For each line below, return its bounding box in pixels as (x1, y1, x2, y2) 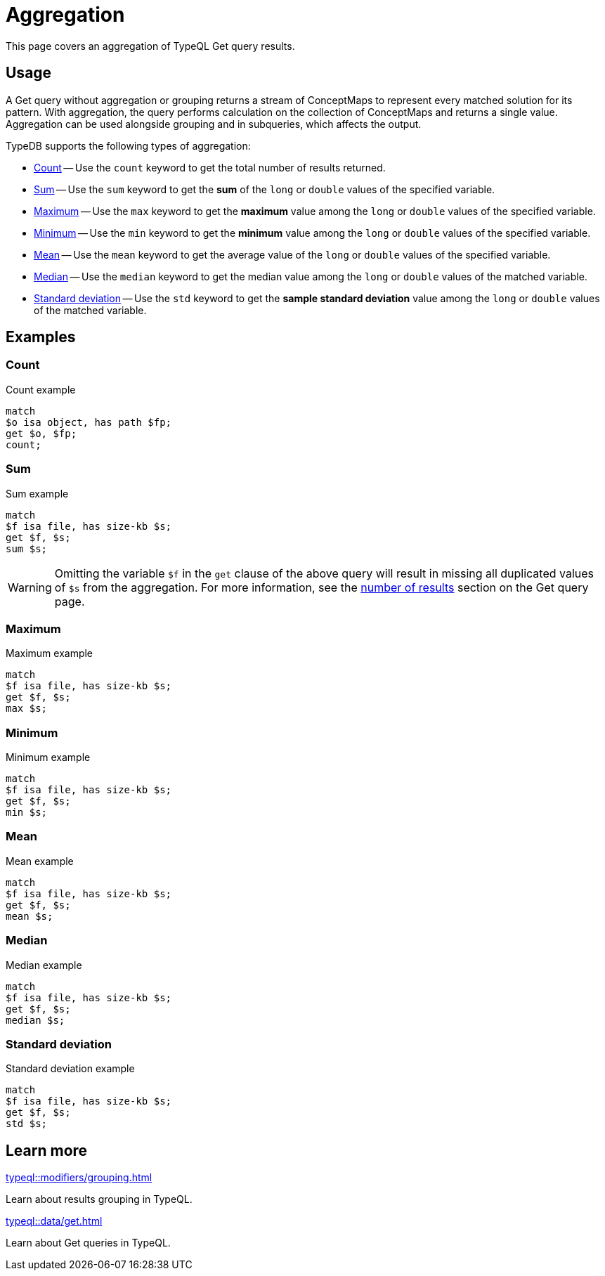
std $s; (6, 1118, 48, 1130)
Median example (6, 958, 82, 971)
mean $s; (6, 910, 53, 922)
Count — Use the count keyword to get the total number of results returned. (34, 161, 386, 174)
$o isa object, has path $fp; (6, 416, 172, 428)
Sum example (6, 487, 69, 500)
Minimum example (6, 751, 91, 764)
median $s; (6, 1014, 65, 1026)
